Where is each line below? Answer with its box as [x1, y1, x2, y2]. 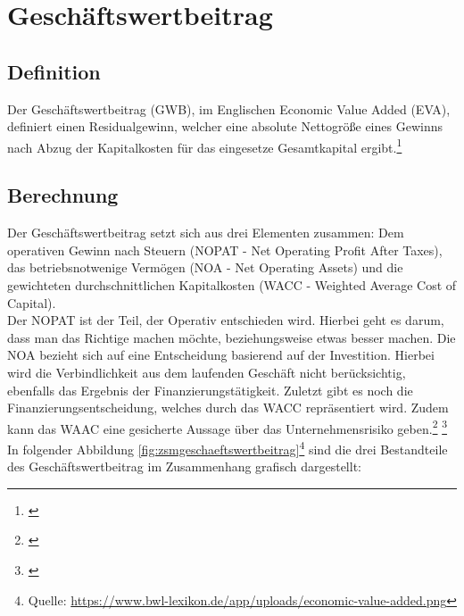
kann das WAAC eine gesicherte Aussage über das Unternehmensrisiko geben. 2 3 [7, 416, 448, 437]
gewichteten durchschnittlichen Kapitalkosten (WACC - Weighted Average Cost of [7, 276, 457, 294]
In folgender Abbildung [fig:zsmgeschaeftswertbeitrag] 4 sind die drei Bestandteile [7, 437, 448, 458]
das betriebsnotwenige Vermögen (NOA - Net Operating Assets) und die [7, 258, 403, 277]
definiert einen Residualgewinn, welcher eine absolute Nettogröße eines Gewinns [7, 117, 443, 136]
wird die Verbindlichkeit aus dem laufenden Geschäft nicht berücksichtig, [7, 362, 406, 381]
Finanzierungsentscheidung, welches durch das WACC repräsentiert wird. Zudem [7, 398, 449, 417]
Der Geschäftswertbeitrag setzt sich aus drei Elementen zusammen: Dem [7, 223, 404, 242]
